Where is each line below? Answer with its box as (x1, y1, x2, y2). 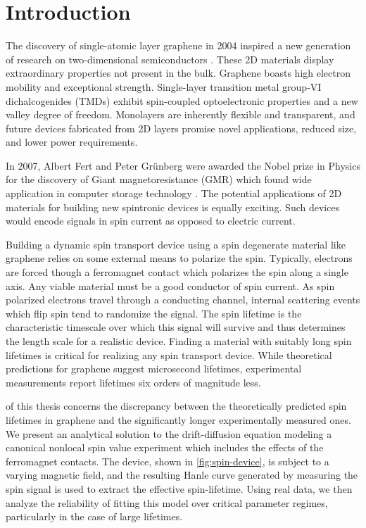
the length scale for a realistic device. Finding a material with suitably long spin (6, 334, 352, 348)
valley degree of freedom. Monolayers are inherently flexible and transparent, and (6, 107, 355, 122)
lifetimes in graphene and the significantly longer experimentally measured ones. (6, 412, 351, 427)
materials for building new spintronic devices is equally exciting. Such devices (6, 199, 340, 214)
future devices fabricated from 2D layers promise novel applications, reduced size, (6, 120, 357, 135)
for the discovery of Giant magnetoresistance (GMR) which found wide (6, 172, 312, 187)
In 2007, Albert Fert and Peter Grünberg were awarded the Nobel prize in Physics (6, 158, 360, 172)
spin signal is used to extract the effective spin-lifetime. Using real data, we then (6, 481, 353, 496)
